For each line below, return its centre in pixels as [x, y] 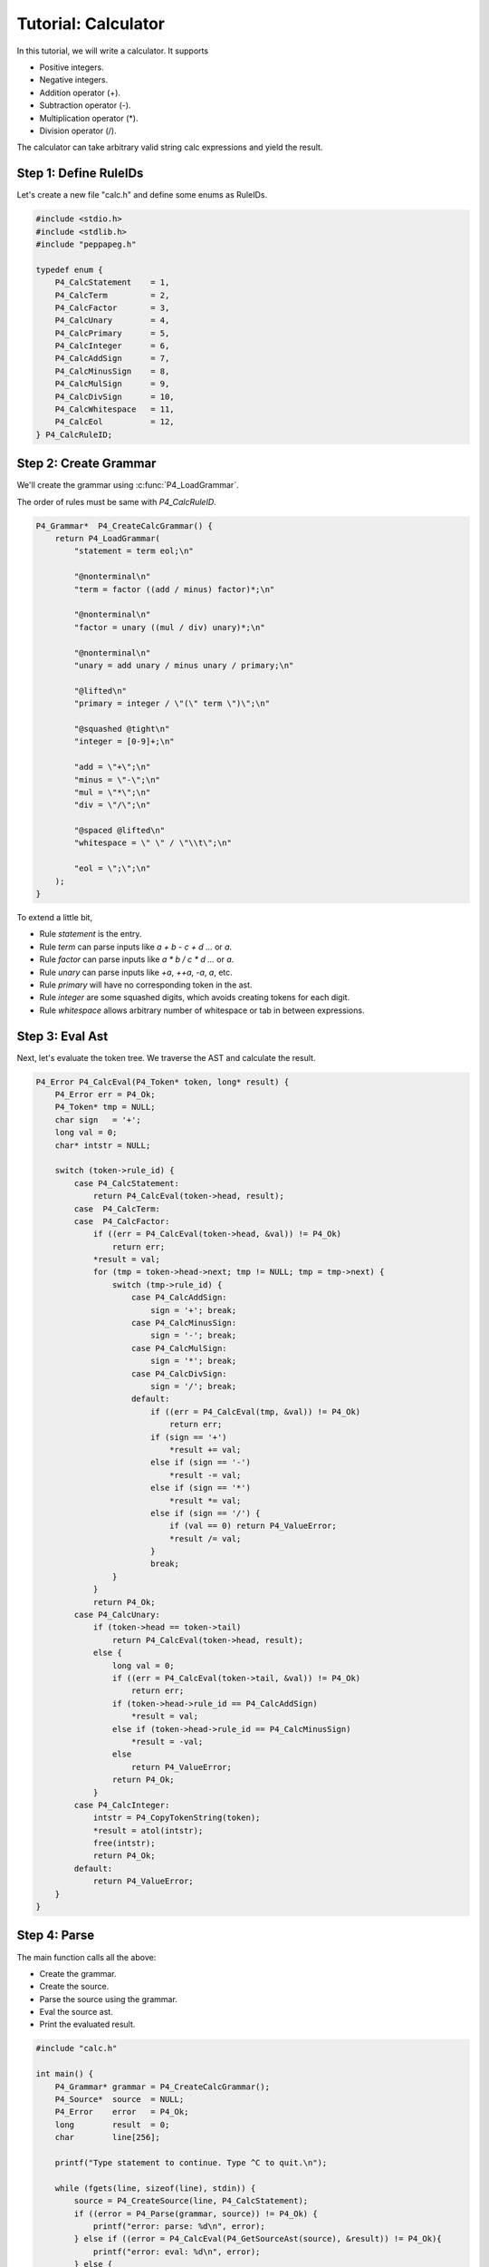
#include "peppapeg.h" [86, 244]
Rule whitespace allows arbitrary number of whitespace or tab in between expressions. [202, 1010]
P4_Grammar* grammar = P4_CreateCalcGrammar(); [163, 2087]
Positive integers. [72, 67]
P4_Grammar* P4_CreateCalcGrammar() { [124, 525]
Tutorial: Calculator [91, 24]
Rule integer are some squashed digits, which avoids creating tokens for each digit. [195, 997]
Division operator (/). [78, 131]
